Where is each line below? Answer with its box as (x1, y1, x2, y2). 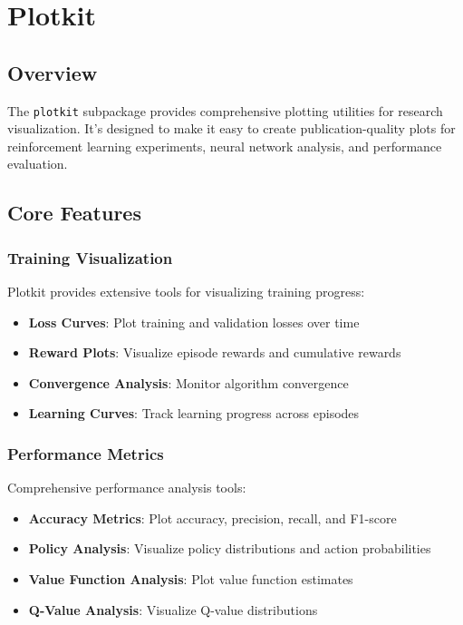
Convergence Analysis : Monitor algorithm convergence (28, 373, 349, 392)
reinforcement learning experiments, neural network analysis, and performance (7, 136, 442, 155)
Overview (7, 58, 98, 86)
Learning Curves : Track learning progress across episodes (28, 404, 360, 423)
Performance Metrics (7, 442, 164, 464)
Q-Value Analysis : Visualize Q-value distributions (28, 600, 318, 619)
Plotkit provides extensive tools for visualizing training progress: (7, 282, 365, 301)
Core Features (7, 199, 141, 227)
